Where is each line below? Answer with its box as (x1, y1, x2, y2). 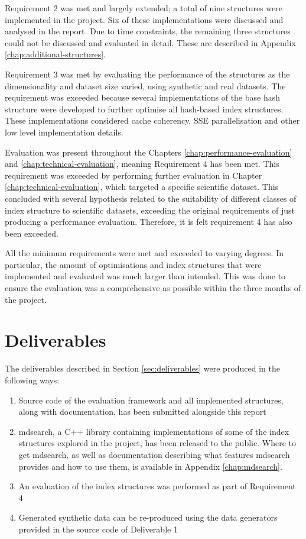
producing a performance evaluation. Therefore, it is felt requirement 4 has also (5, 215, 292, 228)
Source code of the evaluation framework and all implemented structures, (18, 393, 284, 406)
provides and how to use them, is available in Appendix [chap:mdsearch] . (18, 460, 282, 472)
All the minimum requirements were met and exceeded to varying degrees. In (5, 247, 284, 259)
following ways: (5, 373, 60, 386)
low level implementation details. (5, 125, 123, 138)
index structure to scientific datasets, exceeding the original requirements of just (5, 204, 295, 216)
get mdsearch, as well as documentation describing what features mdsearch (18, 448, 290, 460)
